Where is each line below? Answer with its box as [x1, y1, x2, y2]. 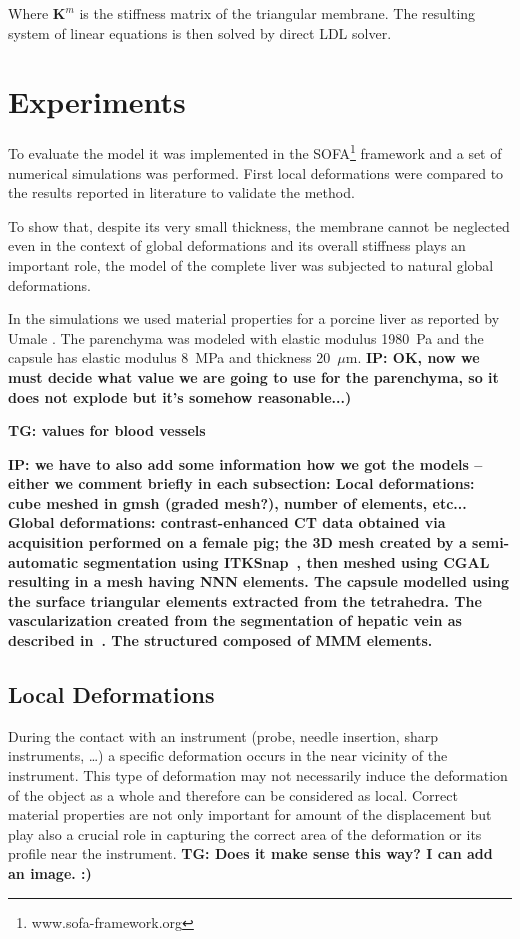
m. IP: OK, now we [345, 347, 480, 368]
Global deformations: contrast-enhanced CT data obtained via [8, 512, 446, 533]
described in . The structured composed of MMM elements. [8, 630, 433, 651]
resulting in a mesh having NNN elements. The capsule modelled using [8, 571, 509, 592]
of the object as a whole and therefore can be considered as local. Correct [8, 784, 458, 805]
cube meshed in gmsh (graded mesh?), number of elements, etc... [8, 492, 467, 513]
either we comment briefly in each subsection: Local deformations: [8, 473, 475, 494]
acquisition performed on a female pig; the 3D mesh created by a [8, 532, 467, 553]
